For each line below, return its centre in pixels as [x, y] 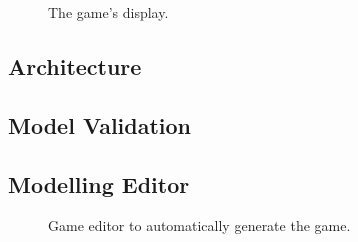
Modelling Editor [99, 183]
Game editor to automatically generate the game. [199, 225]
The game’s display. [108, 12]
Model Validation [100, 124]
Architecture [75, 65]
